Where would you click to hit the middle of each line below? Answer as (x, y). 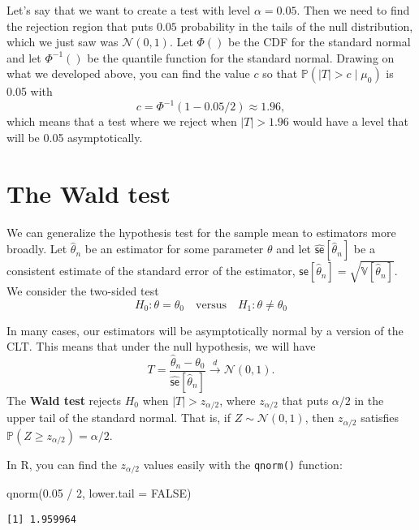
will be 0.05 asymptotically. (75, 138)
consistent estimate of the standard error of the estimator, (151, 271)
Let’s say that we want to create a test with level (129, 10)
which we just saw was (63, 42)
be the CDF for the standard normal (320, 42)
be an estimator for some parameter (174, 249)
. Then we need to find (353, 10)
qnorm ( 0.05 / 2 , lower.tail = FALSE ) (99, 493)
